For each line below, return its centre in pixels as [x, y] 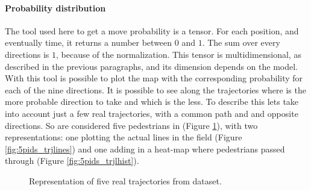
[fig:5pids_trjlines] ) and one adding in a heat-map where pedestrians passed [145, 149]
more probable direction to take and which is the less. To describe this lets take [152, 102]
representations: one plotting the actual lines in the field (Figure [124, 137]
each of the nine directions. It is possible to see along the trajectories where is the [155, 89]
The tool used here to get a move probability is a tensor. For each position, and [152, 30]
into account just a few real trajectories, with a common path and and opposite [152, 113]
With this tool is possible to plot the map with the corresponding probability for [154, 78]
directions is [27, 54]
